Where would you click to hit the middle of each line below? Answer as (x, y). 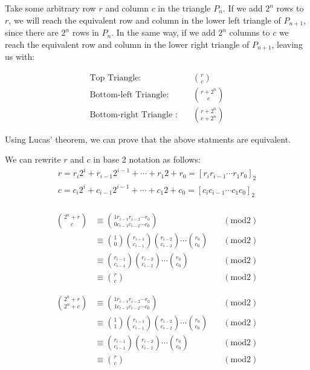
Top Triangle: (115, 78)
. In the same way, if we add (163, 32)
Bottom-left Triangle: (129, 95)
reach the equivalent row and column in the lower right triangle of (127, 44)
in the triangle (184, 8)
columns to (250, 32)
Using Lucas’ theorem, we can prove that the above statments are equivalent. (148, 139)
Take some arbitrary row (50, 8)
